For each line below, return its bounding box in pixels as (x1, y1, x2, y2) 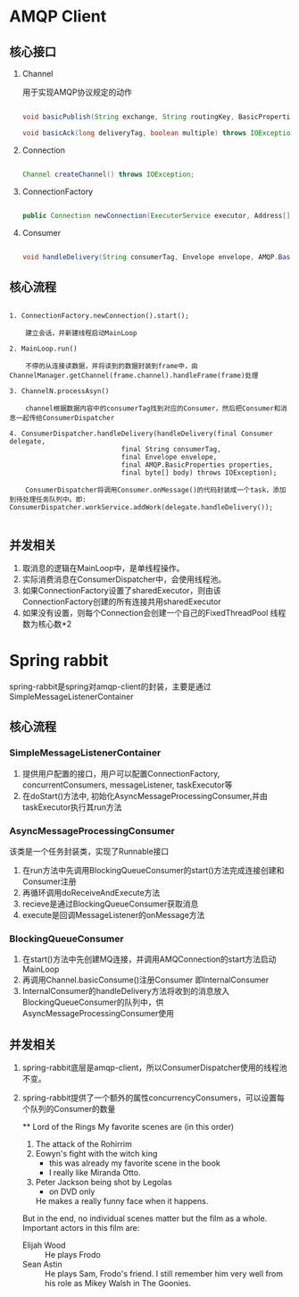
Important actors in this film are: (21, 1223, 140, 1234)
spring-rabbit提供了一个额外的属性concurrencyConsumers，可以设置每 (21, 1092, 286, 1103)
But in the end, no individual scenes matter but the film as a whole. (21, 1213, 268, 1224)
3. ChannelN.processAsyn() (9, 387, 110, 396)
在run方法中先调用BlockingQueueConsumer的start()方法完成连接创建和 (21, 864, 285, 875)
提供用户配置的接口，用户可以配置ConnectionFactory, (21, 768, 220, 779)
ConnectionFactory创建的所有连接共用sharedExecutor (21, 596, 221, 607)
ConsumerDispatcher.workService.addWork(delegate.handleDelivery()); (9, 503, 274, 512)
